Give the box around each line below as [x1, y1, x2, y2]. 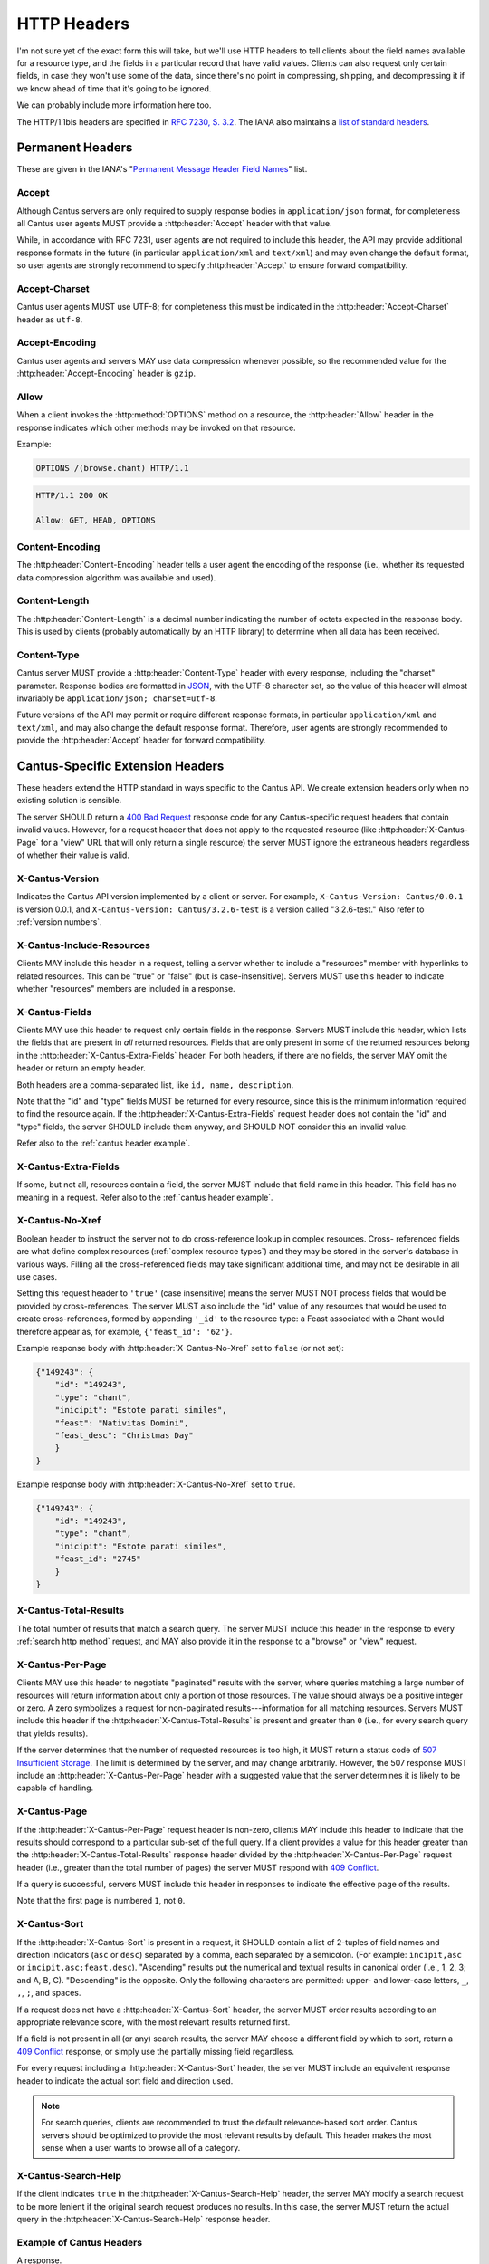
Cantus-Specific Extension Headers [16, 759, 225, 773]
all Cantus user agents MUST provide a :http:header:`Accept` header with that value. [16, 217, 332, 228]
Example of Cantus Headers [16, 2236, 143, 2249]
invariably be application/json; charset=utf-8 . [16, 693, 217, 704]
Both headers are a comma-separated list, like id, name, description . [16, 1079, 294, 1090]
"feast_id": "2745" [54, 1554, 142, 1564]
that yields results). [16, 1728, 89, 1739]
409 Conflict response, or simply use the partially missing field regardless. [16, 2046, 294, 2057]
